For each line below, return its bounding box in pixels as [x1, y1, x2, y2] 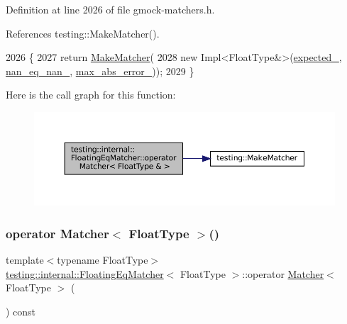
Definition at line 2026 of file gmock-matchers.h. [6, 2, 215, 16]
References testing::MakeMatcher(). [6, 26, 160, 40]
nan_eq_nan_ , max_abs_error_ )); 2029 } [6, 63, 194, 78]
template [6, 252, 44, 267]
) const [6, 303, 36, 318]
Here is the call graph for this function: [6, 87, 176, 102]
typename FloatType [57, 252, 148, 267]
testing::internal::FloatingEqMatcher [6, 266, 164, 281]
